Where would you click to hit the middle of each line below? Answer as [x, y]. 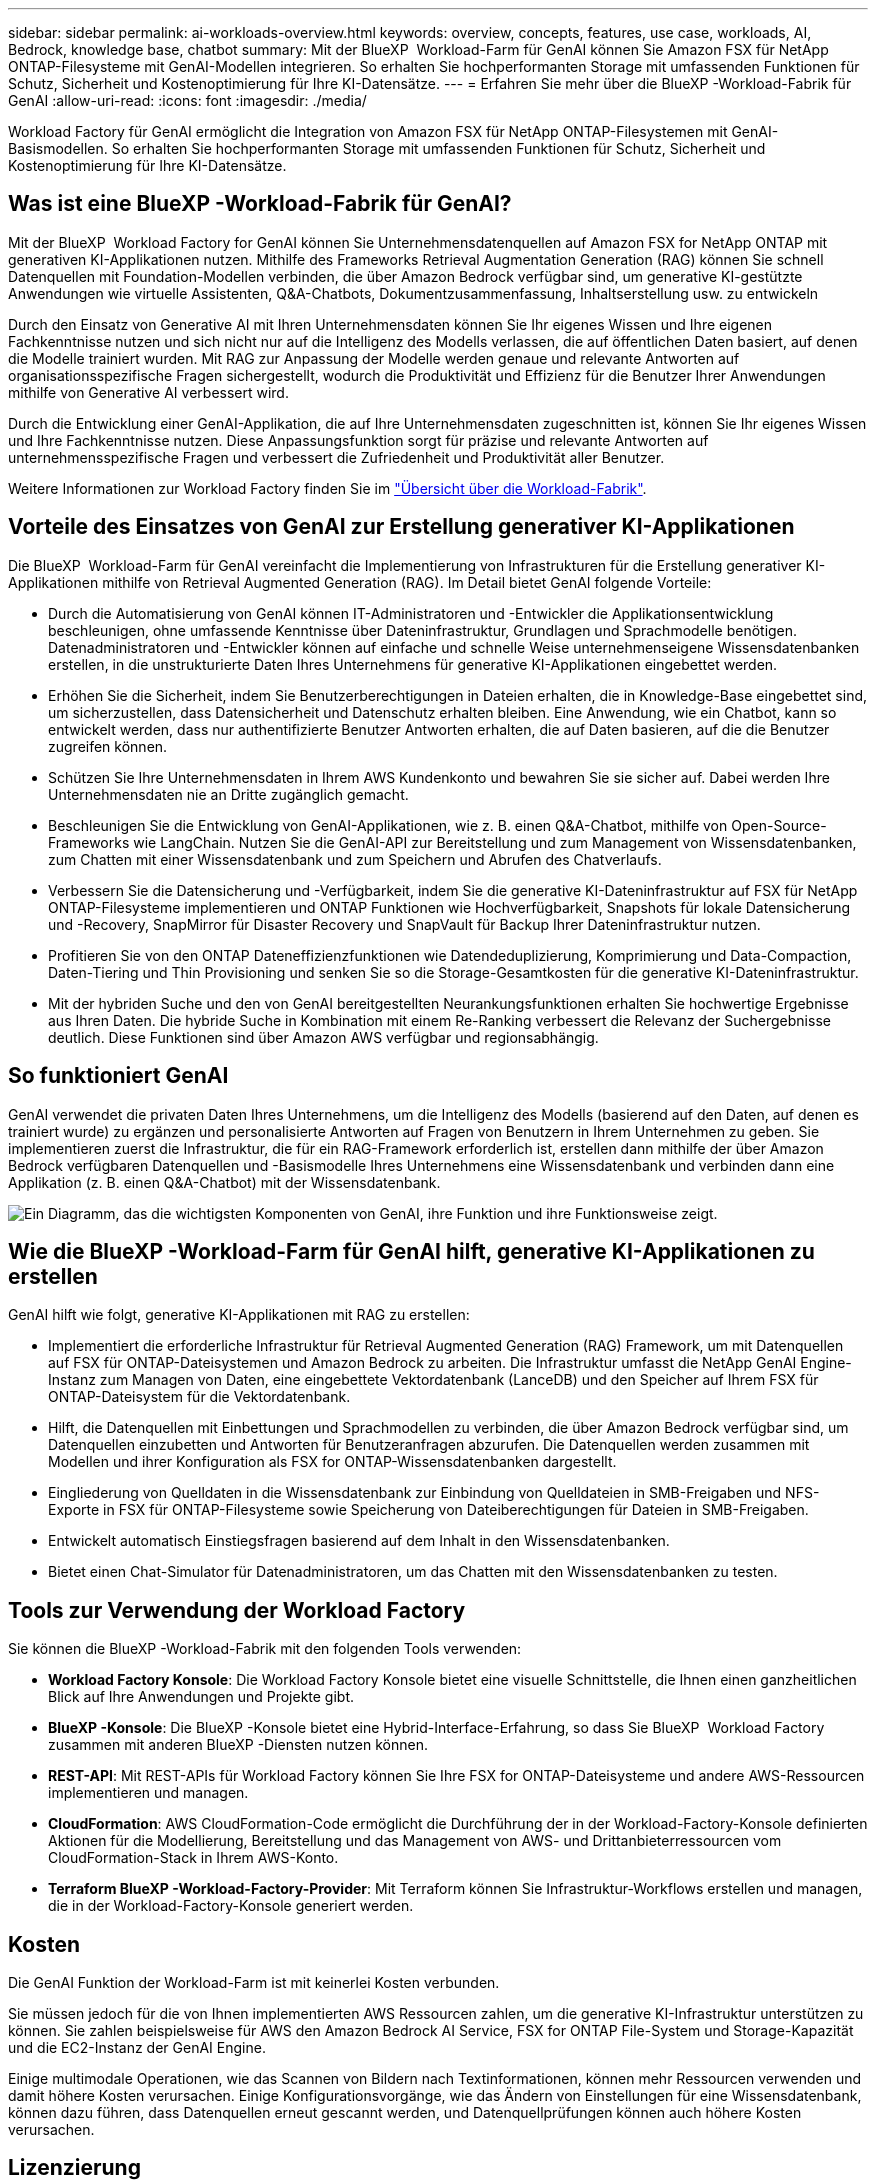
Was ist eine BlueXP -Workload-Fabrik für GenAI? [260, 204]
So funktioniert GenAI [118, 1076]
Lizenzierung [74, 2168]
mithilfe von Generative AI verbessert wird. [148, 392]
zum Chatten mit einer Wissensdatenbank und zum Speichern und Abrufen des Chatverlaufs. [355, 859]
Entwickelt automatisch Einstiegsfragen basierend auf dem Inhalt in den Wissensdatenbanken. [359, 1541]
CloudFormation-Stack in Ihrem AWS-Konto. [193, 1858]
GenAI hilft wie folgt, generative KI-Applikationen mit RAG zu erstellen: [239, 1315]
